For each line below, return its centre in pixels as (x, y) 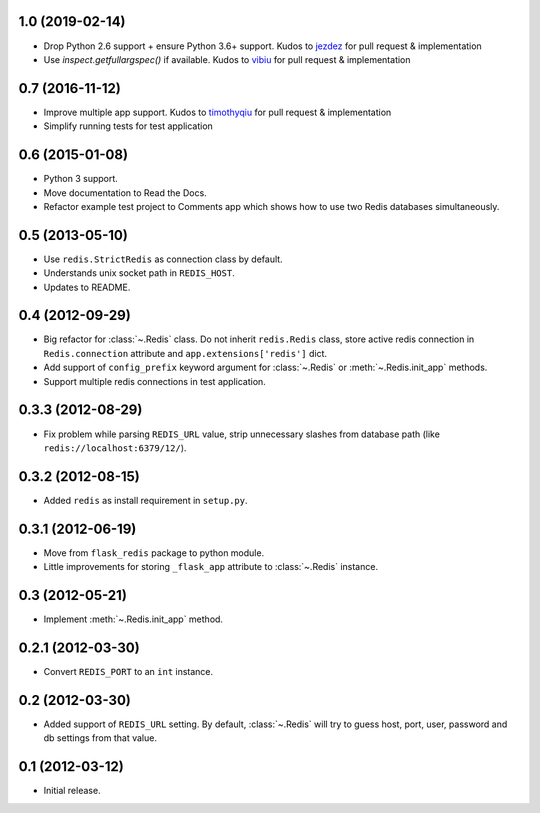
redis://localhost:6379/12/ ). (115, 447)
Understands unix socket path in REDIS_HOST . (139, 273)
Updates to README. (87, 287)
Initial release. (72, 791)
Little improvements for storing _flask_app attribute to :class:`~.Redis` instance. (211, 567)
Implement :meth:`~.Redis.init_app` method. (133, 619)
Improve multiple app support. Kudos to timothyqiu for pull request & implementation (217, 112)
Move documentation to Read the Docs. (125, 192)
